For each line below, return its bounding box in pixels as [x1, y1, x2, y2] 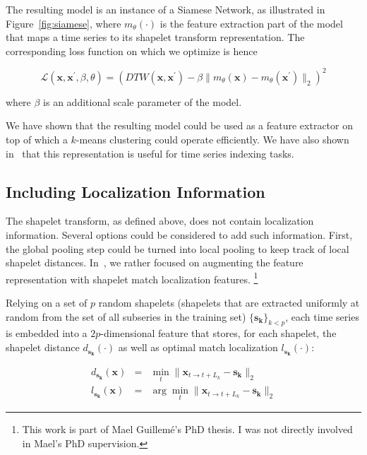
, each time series [285, 309, 359, 324]
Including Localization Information [6, 180, 265, 202]
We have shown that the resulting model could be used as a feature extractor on [6, 118, 353, 133]
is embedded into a [6, 326, 88, 341]
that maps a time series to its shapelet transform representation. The [6, 30, 305, 45]
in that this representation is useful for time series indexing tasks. [6, 146, 294, 160]
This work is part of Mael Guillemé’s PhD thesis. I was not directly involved [22, 422, 353, 437]
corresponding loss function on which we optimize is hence [6, 43, 258, 58]
